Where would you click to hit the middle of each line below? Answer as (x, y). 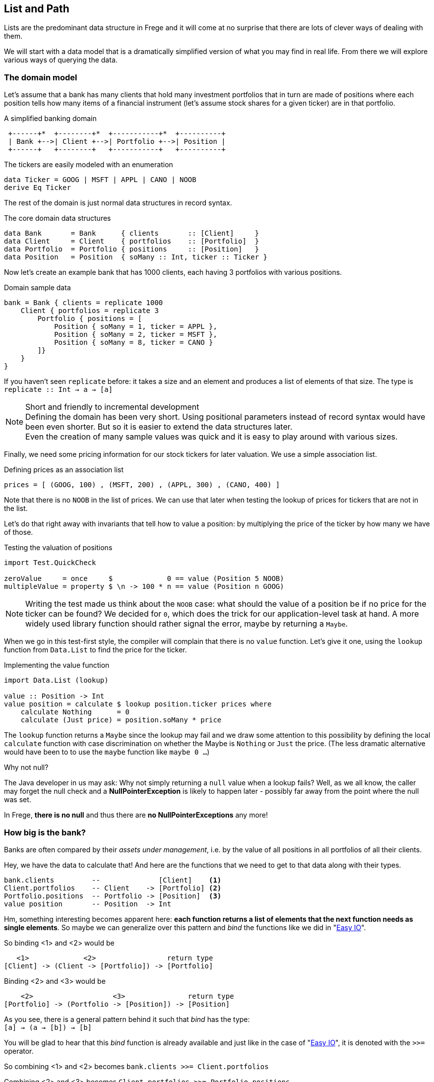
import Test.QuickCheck (50, 563)
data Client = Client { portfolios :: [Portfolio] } (132, 241)
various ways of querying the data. (61, 60)
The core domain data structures (58, 218)
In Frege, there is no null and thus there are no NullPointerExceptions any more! (136, 815)
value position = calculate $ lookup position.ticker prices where (138, 704)
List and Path (37, 9)
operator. (19, 1051)
